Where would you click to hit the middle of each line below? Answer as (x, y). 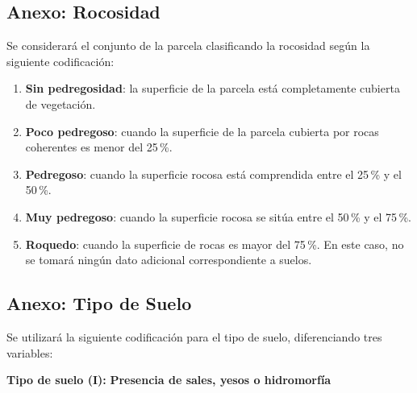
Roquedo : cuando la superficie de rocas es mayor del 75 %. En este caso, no (215, 244)
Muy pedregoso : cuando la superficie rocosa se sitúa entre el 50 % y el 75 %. (218, 216)
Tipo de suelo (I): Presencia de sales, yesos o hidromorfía (169, 380)
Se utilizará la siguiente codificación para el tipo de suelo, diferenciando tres (194, 336)
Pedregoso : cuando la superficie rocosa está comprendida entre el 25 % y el (213, 174)
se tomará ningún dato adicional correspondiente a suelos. (169, 260)
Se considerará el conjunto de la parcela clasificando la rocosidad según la (188, 46)
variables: (30, 352)
